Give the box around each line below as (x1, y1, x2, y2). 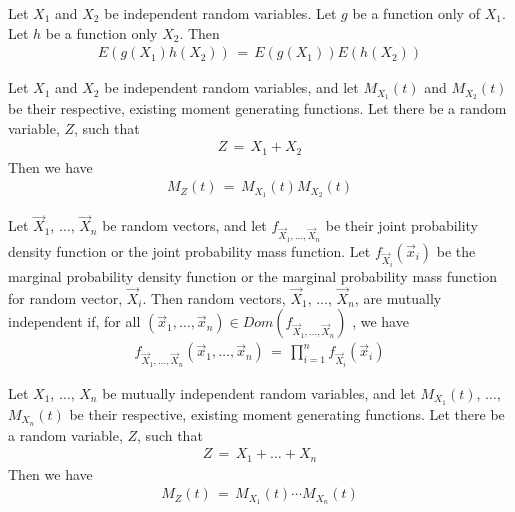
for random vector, (8, 287, 123, 308)
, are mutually (354, 287, 442, 308)
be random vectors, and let (102, 215, 267, 236)
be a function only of (352, 3, 480, 23)
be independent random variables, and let (104, 77, 359, 98)
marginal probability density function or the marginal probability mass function (8, 266, 497, 286)
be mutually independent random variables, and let (102, 382, 416, 403)
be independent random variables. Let (104, 3, 337, 23)
